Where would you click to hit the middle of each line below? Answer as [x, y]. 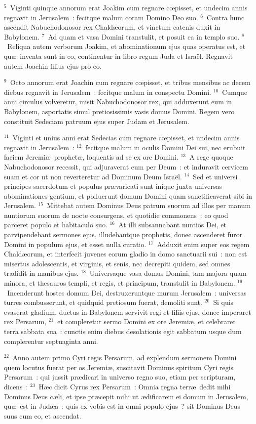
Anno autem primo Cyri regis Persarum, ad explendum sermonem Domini [125, 358]
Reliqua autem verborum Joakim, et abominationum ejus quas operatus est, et [126, 46]
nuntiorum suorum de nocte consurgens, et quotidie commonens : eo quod [116, 215]
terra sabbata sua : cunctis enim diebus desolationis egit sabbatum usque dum [123, 331]
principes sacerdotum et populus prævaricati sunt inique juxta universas [113, 186]
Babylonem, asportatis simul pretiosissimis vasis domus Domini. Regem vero [119, 111]
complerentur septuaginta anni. [51, 341]
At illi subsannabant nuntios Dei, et [173, 225]
